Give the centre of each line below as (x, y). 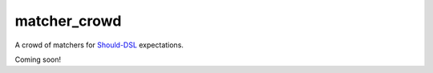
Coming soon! (38, 59)
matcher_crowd (68, 21)
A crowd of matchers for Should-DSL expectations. (99, 45)
